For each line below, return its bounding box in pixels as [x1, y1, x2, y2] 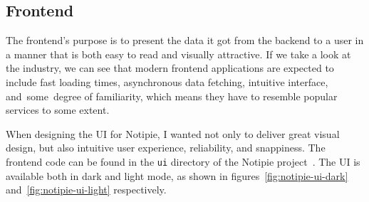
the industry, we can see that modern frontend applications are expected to [6, 60, 334, 75]
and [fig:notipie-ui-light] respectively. [6, 182, 167, 197]
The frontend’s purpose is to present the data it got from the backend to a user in [6, 33, 364, 48]
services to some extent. [6, 102, 110, 117]
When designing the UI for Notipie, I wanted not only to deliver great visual [6, 126, 340, 141]
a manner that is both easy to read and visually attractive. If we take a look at [6, 46, 351, 61]
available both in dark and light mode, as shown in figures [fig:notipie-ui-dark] [6, 168, 348, 183]
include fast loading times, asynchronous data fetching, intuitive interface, [6, 74, 328, 89]
